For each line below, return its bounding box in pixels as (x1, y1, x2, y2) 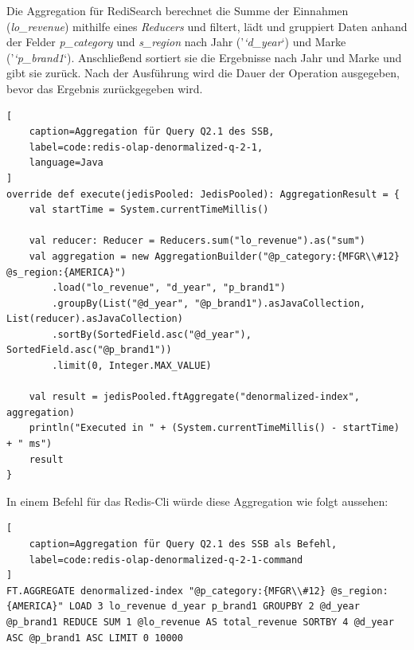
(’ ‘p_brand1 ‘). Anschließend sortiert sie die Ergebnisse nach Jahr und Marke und (6, 49, 402, 65)
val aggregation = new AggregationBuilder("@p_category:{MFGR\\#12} (29, 250, 400, 262)
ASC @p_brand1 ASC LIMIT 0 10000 (6, 632, 183, 644)
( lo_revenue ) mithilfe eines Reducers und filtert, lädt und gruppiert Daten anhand (6, 18, 408, 34)
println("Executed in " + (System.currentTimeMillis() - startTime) (29, 422, 400, 434)
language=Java (29, 157, 103, 169)
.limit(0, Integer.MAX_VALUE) (52, 360, 212, 372)
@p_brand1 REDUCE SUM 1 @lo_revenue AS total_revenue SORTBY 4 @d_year (6, 616, 394, 628)
